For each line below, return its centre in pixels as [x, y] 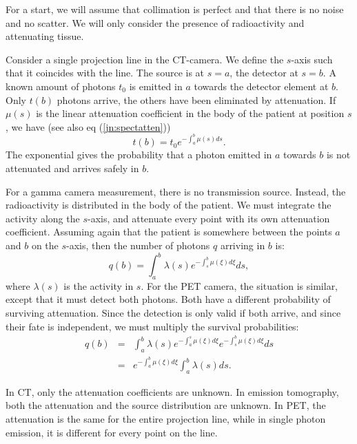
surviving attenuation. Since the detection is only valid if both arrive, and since [173, 313]
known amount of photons [61, 86]
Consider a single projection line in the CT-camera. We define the [145, 59]
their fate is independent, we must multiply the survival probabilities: [152, 326]
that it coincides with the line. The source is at [105, 73]
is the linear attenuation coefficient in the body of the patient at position [190, 113]
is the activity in [99, 285]
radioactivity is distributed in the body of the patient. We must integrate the [169, 205]
